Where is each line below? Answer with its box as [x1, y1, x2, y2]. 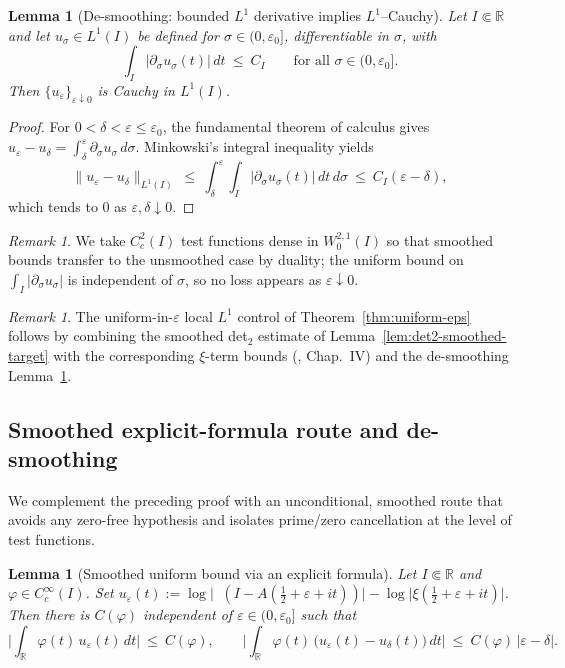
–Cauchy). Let [380, 5, 467, 25]
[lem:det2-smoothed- [382, 325, 507, 346]
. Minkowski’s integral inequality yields [135, 136, 374, 157]
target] [8, 344, 49, 365]
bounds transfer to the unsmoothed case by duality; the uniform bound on [8, 249, 464, 270]
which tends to [8, 196, 98, 217]
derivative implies [253, 5, 362, 25]
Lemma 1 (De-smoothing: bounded [8, 5, 230, 25]
